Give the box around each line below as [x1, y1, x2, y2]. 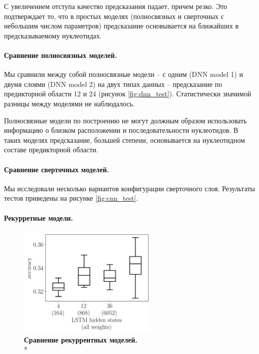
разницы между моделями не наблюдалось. [4, 98, 135, 108]
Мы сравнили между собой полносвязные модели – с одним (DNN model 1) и [4, 69, 243, 79]
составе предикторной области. [4, 144, 98, 155]
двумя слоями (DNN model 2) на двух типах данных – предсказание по [4, 78, 223, 89]
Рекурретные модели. [4, 212, 73, 223]
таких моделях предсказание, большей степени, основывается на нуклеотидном [4, 134, 245, 145]
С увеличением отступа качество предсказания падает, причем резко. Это [4, 1, 228, 11]
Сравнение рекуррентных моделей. [24, 334, 138, 345]
